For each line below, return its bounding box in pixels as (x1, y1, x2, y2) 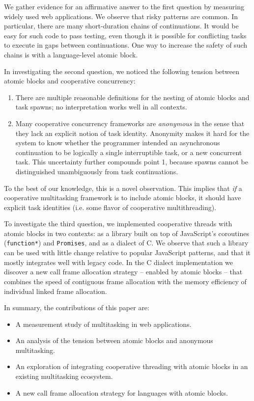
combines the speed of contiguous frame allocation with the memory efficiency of (4, 276, 247, 286)
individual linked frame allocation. (4, 286, 107, 296)
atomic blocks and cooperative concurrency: (4, 76, 136, 86)
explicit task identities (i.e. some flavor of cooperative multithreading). (4, 202, 217, 212)
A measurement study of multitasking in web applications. (15, 319, 192, 329)
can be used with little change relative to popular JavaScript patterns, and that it (4, 247, 251, 258)
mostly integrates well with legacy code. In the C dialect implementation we (4, 257, 233, 267)
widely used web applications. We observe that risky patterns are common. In (4, 11, 238, 21)
